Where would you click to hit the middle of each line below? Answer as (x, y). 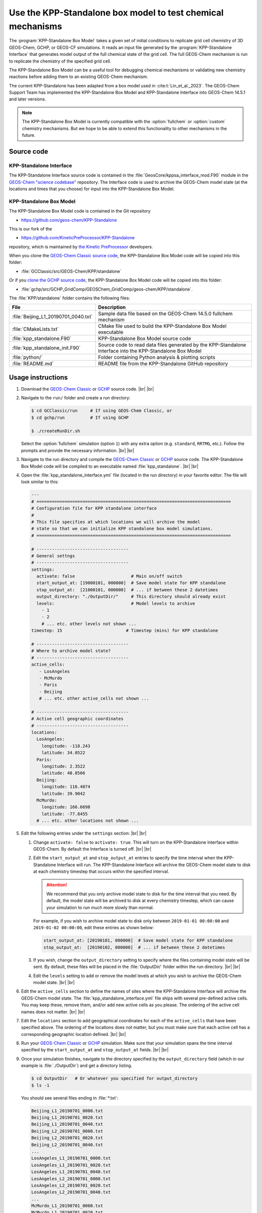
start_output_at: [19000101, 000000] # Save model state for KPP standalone (131, 583)
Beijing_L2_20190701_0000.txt (67, 1131)
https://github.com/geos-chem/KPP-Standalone (69, 220)
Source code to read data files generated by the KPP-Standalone (172, 345)
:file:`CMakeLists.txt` (35, 329)
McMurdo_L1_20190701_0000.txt (67, 1206)
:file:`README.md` (33, 364)
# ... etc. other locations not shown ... (88, 821)
